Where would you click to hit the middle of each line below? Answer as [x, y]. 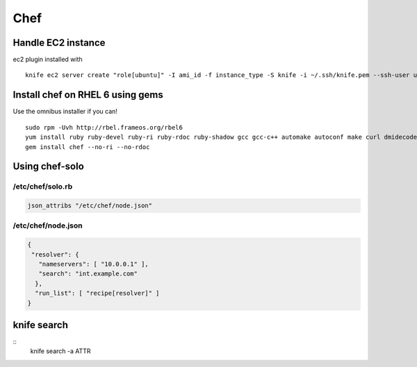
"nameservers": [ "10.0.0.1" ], [93, 264]
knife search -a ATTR [60, 351]
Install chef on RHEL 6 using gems [88, 95]
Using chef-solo [49, 167]
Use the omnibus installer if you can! [65, 112]
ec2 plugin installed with [48, 60]
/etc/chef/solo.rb [43, 187]
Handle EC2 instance [59, 43]
